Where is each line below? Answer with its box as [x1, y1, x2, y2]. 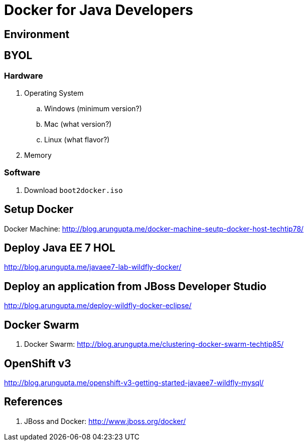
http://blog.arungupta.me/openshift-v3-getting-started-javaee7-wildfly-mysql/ [4, 378, 264, 387]
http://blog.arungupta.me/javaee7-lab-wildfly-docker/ [4, 263, 182, 272]
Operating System [24, 88, 84, 97]
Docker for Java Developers [4, 2, 194, 19]
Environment [4, 28, 70, 41]
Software [4, 167, 41, 178]
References [4, 395, 63, 408]
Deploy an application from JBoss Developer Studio [4, 280, 267, 293]
